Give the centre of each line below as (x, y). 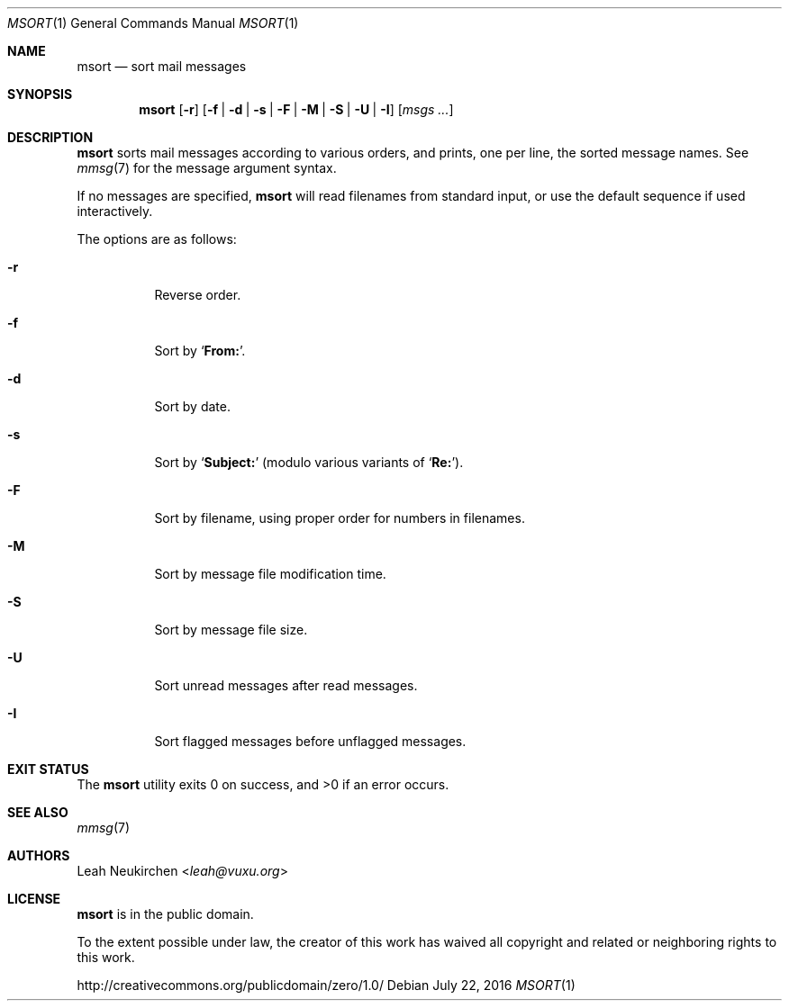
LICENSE (34, 899)
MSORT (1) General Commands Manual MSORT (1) (153, 23)
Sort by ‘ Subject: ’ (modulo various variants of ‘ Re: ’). (309, 462)
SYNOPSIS (40, 94)
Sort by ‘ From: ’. (200, 351)
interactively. (115, 211)
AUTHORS (39, 855)
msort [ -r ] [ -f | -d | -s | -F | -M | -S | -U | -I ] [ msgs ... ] (296, 109)
